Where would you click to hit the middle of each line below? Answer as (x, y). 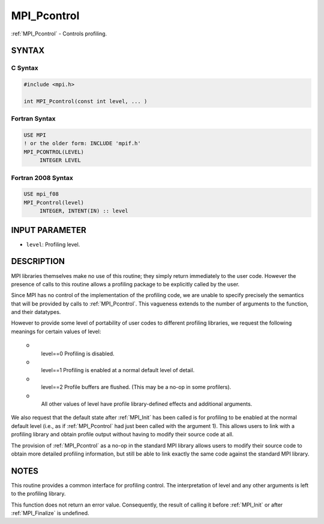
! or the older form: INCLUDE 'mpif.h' (82, 143)
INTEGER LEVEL (60, 160)
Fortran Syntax (33, 119)
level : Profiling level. (53, 244)
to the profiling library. (38, 494)
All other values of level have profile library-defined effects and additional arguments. (147, 404)
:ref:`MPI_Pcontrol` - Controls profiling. (59, 34)
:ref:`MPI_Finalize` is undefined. (50, 513)
